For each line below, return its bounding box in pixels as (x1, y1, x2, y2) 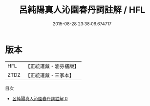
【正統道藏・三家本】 (25, 71, 75, 78)
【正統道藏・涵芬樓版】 (25, 63, 80, 70)
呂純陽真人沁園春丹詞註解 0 (12, 95, 68, 101)
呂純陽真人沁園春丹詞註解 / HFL (19, 4, 146, 16)
